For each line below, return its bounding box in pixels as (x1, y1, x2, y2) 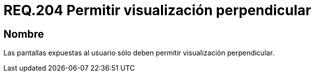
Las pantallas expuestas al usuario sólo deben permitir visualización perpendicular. (3, 49, 274, 57)
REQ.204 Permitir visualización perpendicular (3, 2, 312, 19)
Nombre (3, 27, 44, 40)
